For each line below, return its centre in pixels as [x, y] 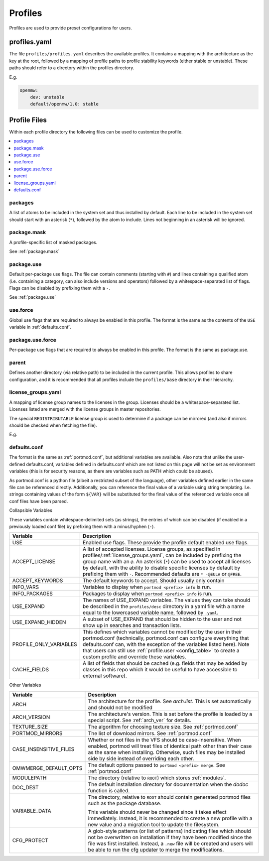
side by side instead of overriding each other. [141, 758]
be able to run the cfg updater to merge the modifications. [156, 850]
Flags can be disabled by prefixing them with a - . [60, 288]
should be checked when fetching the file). [53, 425]
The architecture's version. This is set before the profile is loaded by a [170, 714]
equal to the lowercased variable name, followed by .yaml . [150, 613]
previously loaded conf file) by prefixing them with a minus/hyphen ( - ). [82, 526]
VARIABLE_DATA [32, 811]
